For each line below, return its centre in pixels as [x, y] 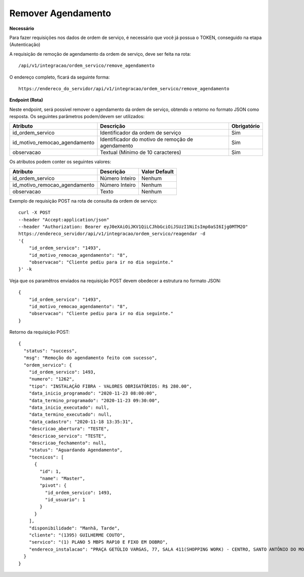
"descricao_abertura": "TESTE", [69, 429]
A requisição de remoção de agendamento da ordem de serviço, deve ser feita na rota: [100, 54]
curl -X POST [34, 213]
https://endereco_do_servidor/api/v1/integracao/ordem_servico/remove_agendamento [124, 88]
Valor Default [158, 171]
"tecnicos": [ [46, 457]
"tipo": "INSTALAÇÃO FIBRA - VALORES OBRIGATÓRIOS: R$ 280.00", [110, 386]
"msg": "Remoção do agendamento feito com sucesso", [90, 358]
